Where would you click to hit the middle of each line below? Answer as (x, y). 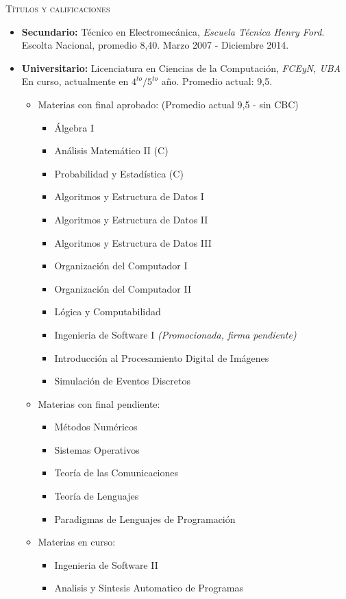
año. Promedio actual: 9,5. (217, 81)
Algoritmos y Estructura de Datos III (133, 242)
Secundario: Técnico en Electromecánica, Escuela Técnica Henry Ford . (173, 31)
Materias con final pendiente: (99, 403)
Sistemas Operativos (97, 449)
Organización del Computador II (123, 288)
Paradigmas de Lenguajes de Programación (145, 518)
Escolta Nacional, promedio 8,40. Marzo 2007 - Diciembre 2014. (155, 45)
